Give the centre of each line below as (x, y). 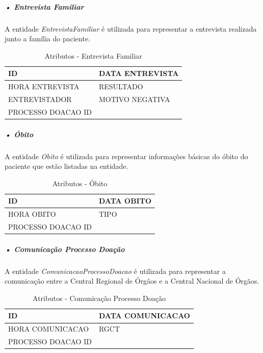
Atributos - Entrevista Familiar (93, 55)
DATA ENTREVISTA (139, 73)
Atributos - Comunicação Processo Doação (99, 298)
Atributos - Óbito (80, 183)
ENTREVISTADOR (40, 99)
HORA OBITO (32, 214)
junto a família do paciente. (48, 39)
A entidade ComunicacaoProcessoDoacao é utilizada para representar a (115, 271)
